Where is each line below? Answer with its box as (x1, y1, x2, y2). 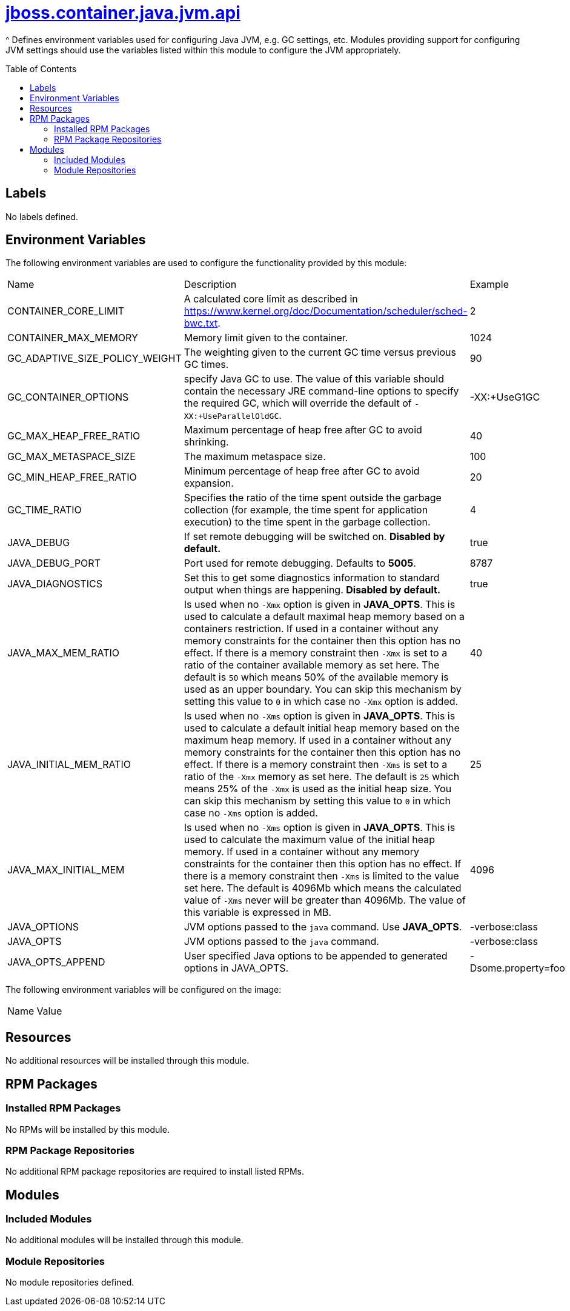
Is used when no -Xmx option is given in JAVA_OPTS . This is (184, 598, 456, 611)
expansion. (184, 477, 234, 490)
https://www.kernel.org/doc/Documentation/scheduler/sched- (184, 305, 468, 318)
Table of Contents (5, 63, 77, 74)
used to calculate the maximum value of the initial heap (184, 833, 436, 846)
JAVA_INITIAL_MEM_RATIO (7, 758, 131, 771)
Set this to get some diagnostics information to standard (184, 572, 440, 584)
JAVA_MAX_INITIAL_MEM (7, 864, 125, 876)
